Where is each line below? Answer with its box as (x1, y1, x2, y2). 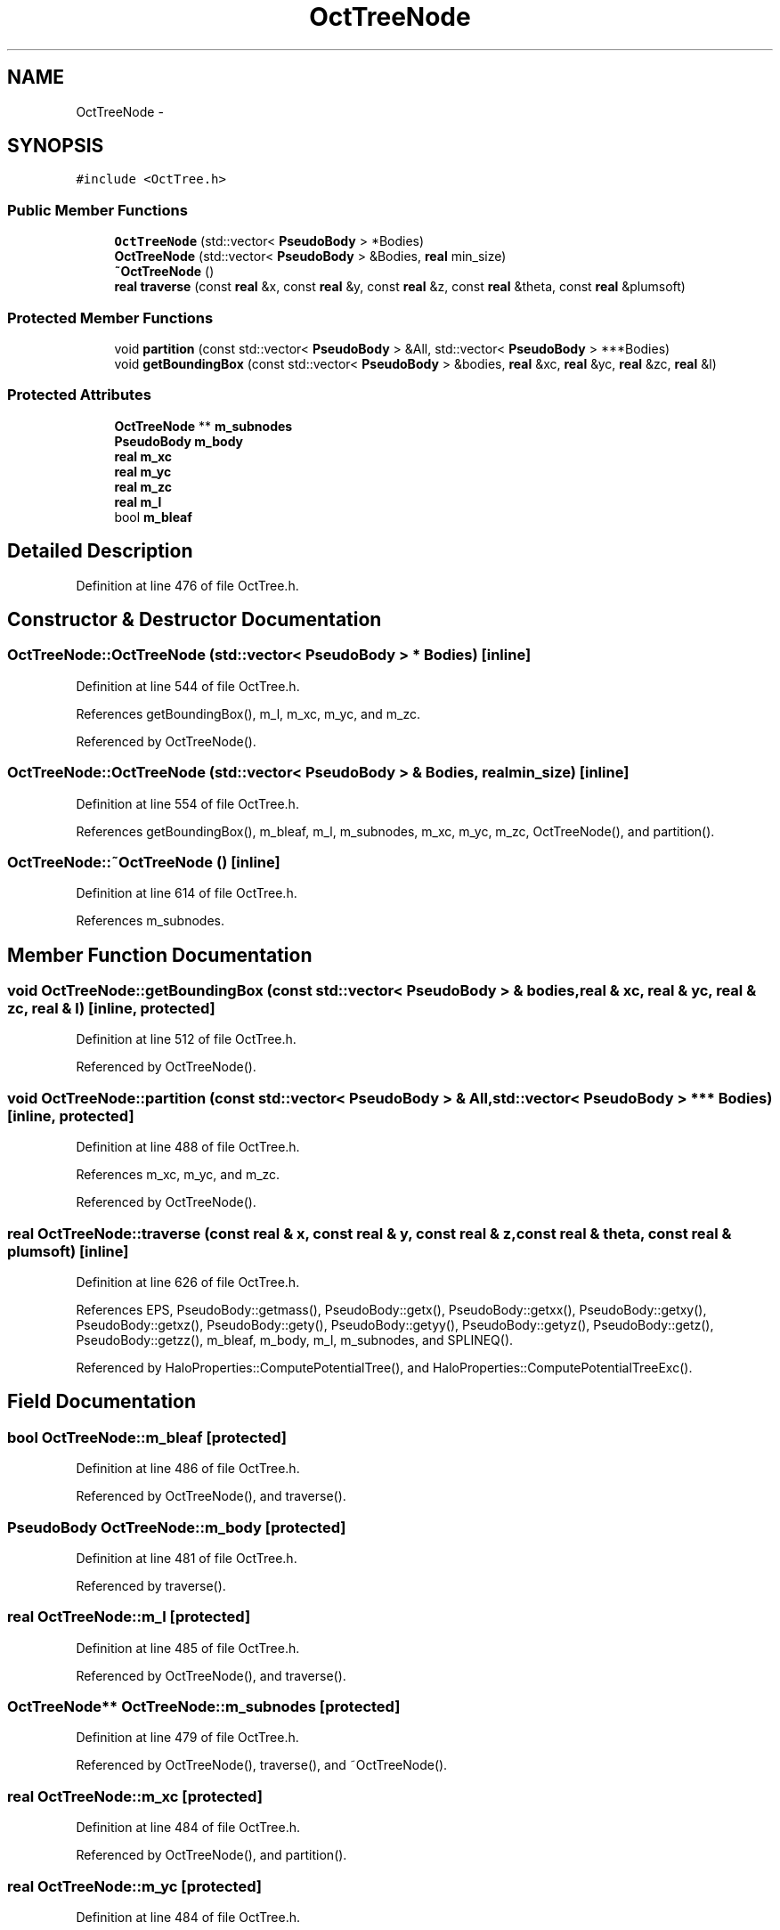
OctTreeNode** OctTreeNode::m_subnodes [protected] (7, 1698, 401, 1716)
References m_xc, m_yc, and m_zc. (76, 1167, 280, 1183)
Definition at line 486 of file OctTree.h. (76, 1461, 300, 1477)
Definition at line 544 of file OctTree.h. (76, 678, 300, 694)
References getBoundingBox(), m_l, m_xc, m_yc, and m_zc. (76, 705, 420, 721)
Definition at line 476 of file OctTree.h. (76, 577, 299, 593)
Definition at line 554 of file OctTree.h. (76, 795, 299, 811)
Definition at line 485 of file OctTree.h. (76, 1640, 300, 1656)
